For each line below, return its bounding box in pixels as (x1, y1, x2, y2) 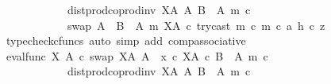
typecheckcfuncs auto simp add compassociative (6, 32, 246, 49)
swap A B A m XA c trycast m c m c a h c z (67, 16, 325, 33)
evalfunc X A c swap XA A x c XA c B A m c (6, 47, 268, 64)
